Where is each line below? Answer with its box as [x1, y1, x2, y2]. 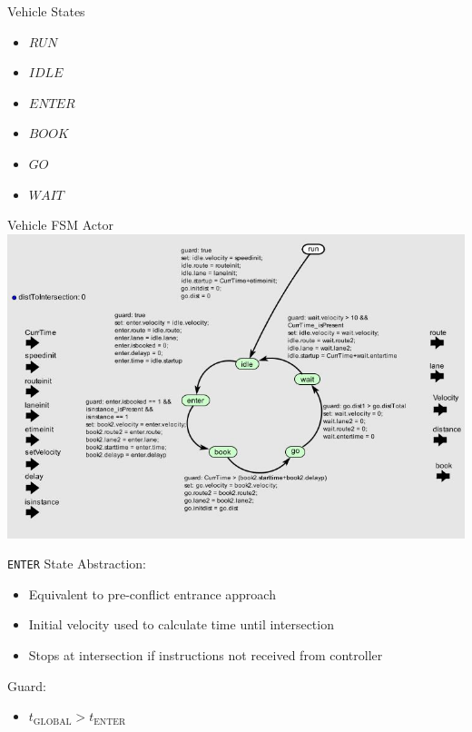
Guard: [7, 676, 46, 695]
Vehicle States [7, 2, 85, 20]
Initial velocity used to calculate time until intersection [28, 615, 334, 634]
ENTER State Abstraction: [7, 554, 146, 573]
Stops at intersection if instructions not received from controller [28, 646, 383, 665]
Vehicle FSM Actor [7, 215, 113, 234]
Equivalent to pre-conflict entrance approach [28, 584, 276, 603]
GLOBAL [33, 717, 72, 727]
